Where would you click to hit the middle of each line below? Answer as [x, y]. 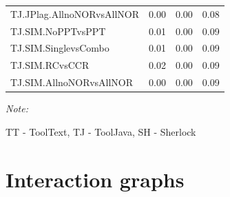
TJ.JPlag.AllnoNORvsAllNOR [75, 13]
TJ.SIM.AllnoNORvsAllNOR [72, 82]
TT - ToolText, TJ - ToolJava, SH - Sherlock [101, 131]
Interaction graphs [95, 179]
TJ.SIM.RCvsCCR [50, 65]
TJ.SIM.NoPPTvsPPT [58, 31]
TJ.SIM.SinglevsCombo [60, 48]
